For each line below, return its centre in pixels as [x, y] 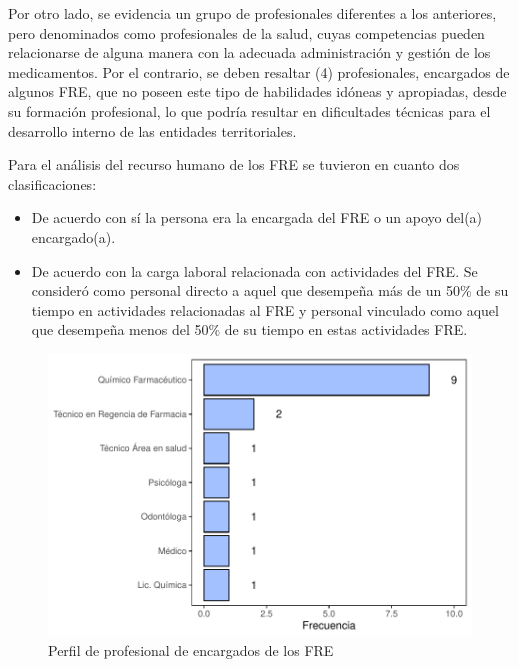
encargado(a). [73, 236]
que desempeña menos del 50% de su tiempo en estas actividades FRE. [249, 329]
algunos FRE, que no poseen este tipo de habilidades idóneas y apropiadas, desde [257, 91]
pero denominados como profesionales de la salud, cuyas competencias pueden [246, 32]
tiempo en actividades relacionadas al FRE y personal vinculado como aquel [265, 309]
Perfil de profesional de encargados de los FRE [191, 650]
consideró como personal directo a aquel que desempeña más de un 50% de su [270, 290]
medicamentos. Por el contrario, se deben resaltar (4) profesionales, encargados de [259, 71]
